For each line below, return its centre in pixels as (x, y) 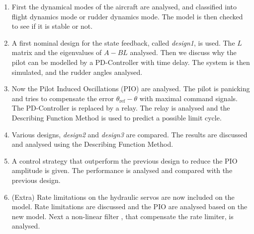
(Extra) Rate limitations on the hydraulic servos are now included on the (123, 197)
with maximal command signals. (188, 98)
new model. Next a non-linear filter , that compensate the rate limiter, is (123, 216)
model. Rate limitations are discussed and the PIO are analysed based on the (129, 206)
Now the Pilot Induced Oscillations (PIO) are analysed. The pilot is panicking (131, 88)
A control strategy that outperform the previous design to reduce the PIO (125, 160)
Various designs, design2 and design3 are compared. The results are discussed (129, 134)
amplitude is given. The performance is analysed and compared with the (122, 170)
